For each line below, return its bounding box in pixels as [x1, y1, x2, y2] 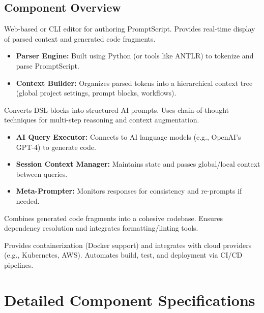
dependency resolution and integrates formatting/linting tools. [4, 223, 198, 233]
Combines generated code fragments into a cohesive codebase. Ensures [4, 212, 223, 223]
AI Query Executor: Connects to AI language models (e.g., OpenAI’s [16, 131, 241, 142]
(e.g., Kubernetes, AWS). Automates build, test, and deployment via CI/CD [4, 249, 243, 260]
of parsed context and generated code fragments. [4, 33, 156, 44]
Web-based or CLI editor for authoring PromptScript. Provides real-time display [4, 23, 255, 34]
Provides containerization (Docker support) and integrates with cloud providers [4, 239, 252, 250]
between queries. [16, 168, 68, 179]
